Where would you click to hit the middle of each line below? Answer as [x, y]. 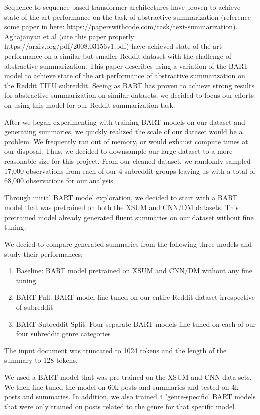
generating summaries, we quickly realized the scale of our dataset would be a [123, 132]
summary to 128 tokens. [41, 360]
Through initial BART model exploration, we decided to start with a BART [121, 197]
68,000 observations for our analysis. [60, 181]
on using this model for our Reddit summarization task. [90, 105]
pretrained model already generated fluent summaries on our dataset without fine [129, 217]
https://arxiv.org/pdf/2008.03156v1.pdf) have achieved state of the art [113, 46]
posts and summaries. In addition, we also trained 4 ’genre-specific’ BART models [130, 397]
